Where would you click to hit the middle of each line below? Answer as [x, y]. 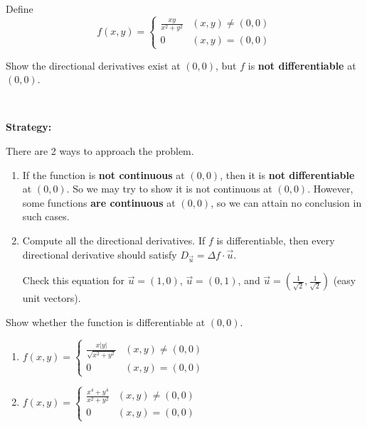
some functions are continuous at [99, 202]
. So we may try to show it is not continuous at [169, 189]
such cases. [46, 216]
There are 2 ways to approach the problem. [100, 151]
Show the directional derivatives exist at [93, 65]
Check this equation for [74, 280]
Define [20, 9]
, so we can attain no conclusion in [286, 202]
